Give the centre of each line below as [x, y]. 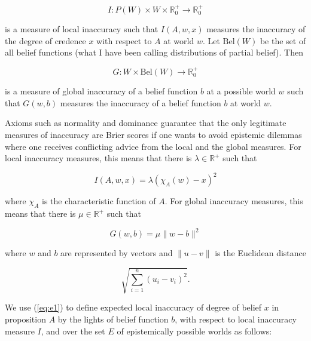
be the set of [283, 40]
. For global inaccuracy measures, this [234, 201]
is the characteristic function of [99, 201]
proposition [25, 319]
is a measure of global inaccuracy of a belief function [101, 91]
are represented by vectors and [117, 253]
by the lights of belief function [113, 319]
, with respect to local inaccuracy [236, 319]
